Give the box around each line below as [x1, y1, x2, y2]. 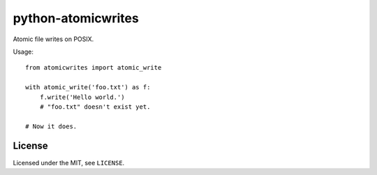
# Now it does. [25, 122, 77, 130]
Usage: [13, 47, 34, 56]
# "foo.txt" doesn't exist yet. [39, 102, 151, 111]
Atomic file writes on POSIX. [13, 35, 94, 43]
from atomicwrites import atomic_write [25, 63, 162, 72]
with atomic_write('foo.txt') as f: [25, 84, 151, 91]
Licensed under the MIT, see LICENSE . [13, 158, 125, 167]
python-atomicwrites [13, 10, 139, 26]
